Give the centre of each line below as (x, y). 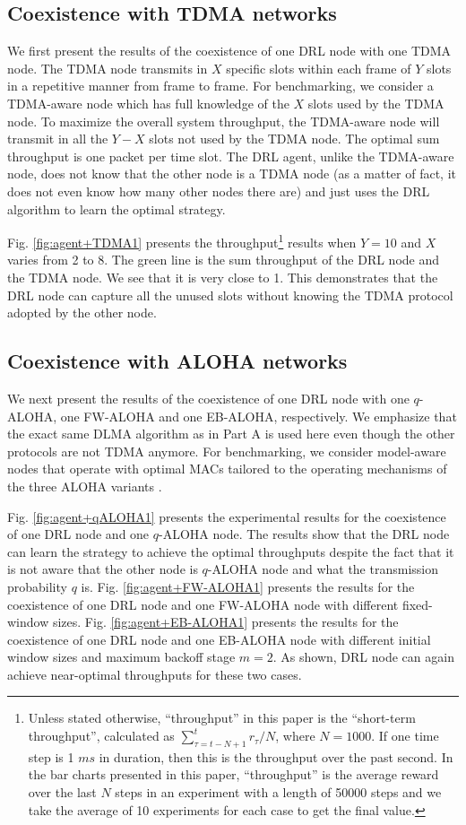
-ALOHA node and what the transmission (323, 569)
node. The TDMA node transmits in (108, 68)
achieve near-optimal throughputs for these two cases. (155, 674)
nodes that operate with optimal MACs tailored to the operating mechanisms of (227, 469)
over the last (62, 792)
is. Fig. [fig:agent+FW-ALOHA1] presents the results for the (248, 586)
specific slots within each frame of (319, 68)
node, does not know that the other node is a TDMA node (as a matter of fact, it (232, 174)
